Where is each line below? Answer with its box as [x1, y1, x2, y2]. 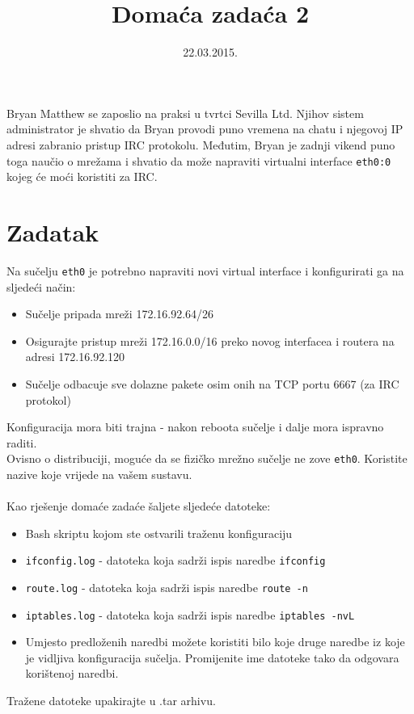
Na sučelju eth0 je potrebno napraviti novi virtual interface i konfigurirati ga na [6, 262, 404, 279]
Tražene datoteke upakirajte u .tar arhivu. [6, 692, 216, 709]
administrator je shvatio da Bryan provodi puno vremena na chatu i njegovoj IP [6, 120, 403, 137]
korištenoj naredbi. [25, 665, 119, 682]
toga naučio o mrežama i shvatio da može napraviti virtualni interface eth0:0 [6, 152, 391, 169]
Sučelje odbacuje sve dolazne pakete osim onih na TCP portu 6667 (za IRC [25, 375, 399, 392]
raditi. [6, 434, 37, 451]
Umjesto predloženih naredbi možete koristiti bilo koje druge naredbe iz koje [25, 633, 405, 650]
